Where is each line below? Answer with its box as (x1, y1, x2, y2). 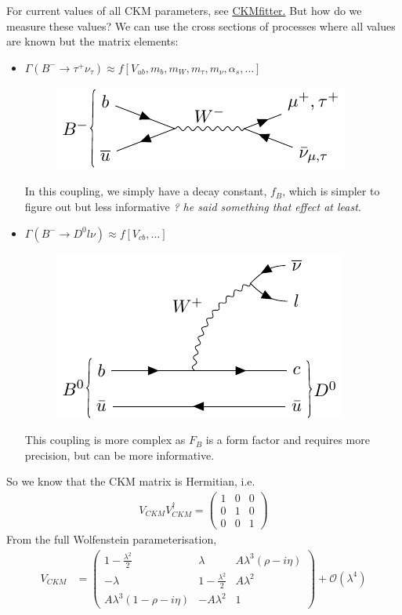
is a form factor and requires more (205, 431, 370, 448)
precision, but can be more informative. (24, 446, 215, 463)
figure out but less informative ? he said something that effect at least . (24, 198, 361, 214)
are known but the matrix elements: (6, 33, 179, 49)
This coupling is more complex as (24, 431, 186, 448)
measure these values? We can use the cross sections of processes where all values (6, 17, 396, 34)
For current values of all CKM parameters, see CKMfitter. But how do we (6, 2, 362, 18)
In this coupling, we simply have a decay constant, (24, 183, 267, 199)
